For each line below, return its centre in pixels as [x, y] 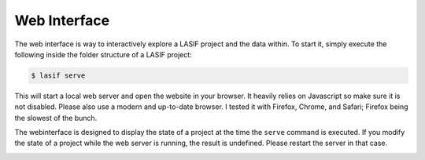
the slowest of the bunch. [56, 118]
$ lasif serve [58, 75]
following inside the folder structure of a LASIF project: [103, 54]
